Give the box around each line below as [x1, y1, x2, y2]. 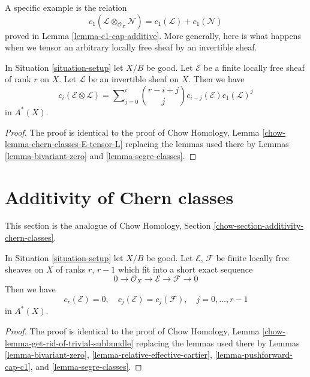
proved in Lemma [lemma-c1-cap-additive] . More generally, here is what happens [5, 29, 302, 41]
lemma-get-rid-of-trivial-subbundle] [5, 336, 134, 349]
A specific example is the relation [5, 1, 127, 13]
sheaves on [5, 263, 44, 276]
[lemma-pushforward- [215, 348, 293, 361]
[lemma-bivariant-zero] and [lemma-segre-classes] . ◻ [5, 149, 197, 161]
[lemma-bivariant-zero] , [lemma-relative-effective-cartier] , [5, 348, 212, 361]
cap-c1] [5, 360, 31, 372]
